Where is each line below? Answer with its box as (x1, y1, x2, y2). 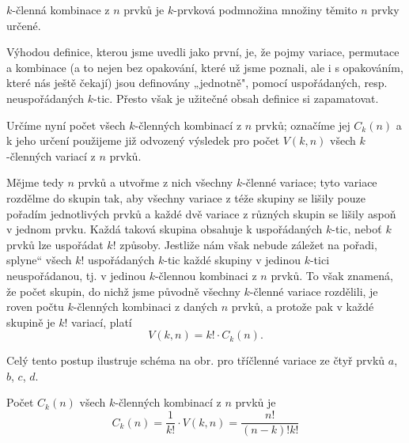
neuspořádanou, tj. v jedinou (6, 267, 146, 283)
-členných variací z (6, 147, 96, 164)
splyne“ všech (6, 252, 72, 268)
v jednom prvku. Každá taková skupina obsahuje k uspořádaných (6, 221, 323, 237)
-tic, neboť (331, 221, 382, 237)
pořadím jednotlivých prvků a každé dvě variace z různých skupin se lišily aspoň (6, 205, 396, 221)
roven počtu (6, 298, 64, 315)
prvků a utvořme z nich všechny (78, 174, 233, 191)
